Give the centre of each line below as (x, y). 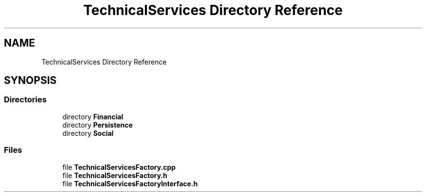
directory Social (88, 133)
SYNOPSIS (30, 81)
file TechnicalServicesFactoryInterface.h (130, 183)
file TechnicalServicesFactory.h (115, 175)
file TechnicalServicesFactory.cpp (119, 167)
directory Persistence (98, 125)
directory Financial (93, 116)
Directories (25, 100)
